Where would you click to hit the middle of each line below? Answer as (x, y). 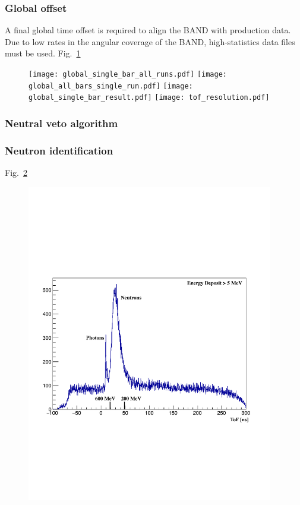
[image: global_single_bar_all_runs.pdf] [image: (128, 74)
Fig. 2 (16, 173)
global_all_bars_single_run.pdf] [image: (111, 86)
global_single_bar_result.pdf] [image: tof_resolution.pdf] (149, 98)
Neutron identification (59, 150)
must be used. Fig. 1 (43, 53)
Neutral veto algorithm (61, 123)
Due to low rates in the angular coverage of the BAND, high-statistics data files (150, 41)
